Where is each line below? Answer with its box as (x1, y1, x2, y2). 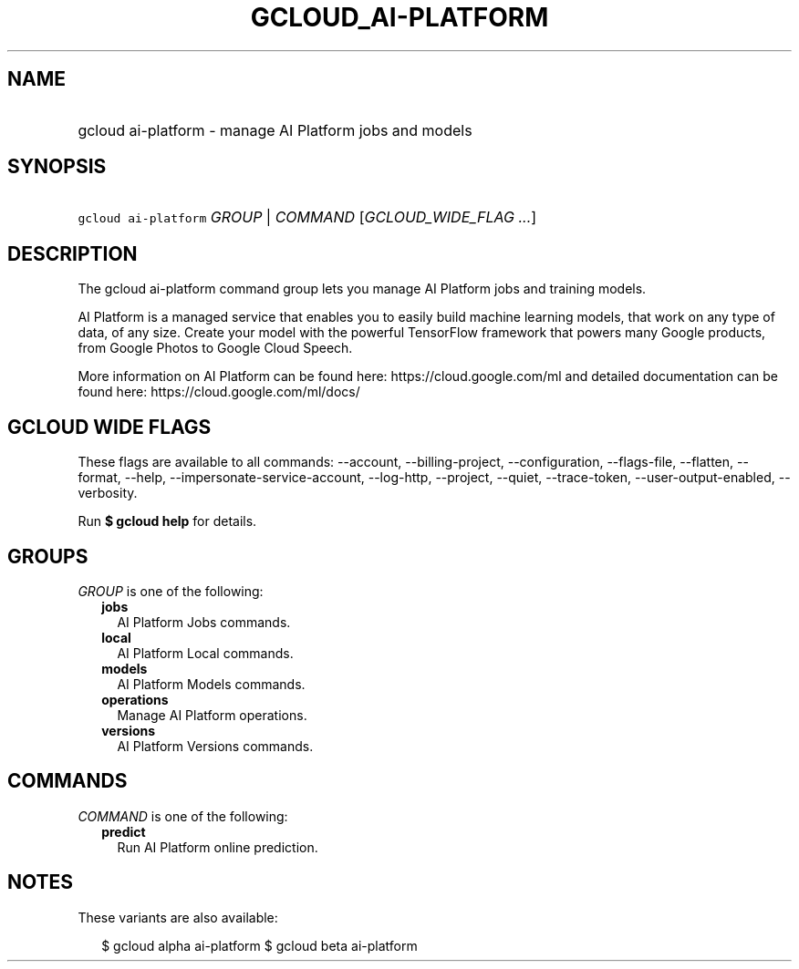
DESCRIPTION (7, 242, 138, 265)
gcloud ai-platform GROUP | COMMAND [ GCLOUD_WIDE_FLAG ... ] (78, 208, 537, 227)
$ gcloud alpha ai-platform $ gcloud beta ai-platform (101, 937, 418, 954)
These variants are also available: (78, 909, 278, 925)
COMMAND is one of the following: (78, 808, 288, 824)
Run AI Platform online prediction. (117, 839, 318, 855)
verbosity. (78, 485, 138, 501)
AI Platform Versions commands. (117, 737, 314, 754)
